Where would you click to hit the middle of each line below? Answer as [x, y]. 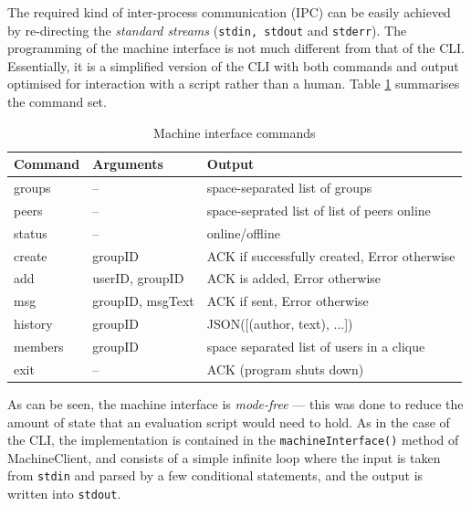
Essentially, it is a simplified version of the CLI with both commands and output [233, 65]
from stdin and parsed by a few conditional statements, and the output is [215, 475]
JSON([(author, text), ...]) [280, 324]
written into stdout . [64, 493]
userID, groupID [138, 278]
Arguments [128, 164]
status [31, 232]
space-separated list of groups [289, 188]
